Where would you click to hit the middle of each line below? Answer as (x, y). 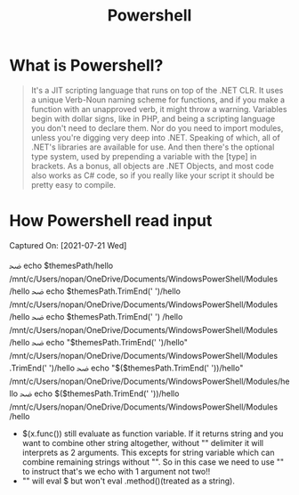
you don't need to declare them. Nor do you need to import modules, (157, 128)
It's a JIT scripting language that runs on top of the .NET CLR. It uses (157, 90)
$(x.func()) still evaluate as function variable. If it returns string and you (153, 434)
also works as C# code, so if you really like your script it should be (153, 175)
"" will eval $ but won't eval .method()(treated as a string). (129, 481)
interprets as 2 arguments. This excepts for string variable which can (148, 452)
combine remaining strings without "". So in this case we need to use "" (153, 462)
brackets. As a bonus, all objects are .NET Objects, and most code (152, 166)
